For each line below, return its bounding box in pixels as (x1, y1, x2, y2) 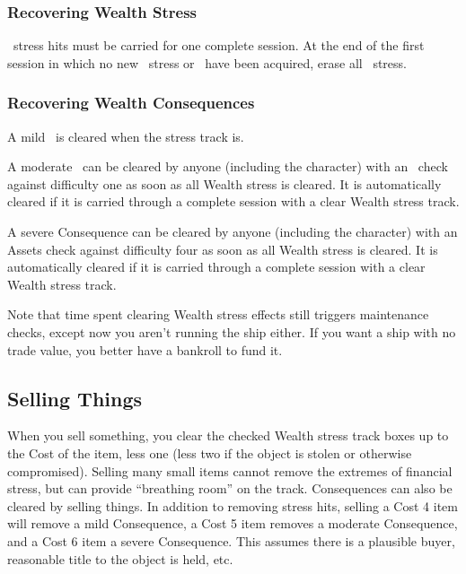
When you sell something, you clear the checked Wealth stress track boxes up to (7, 426, 449, 445)
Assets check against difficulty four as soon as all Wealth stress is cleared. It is (7, 239, 438, 258)
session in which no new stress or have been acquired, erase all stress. (7, 53, 408, 72)
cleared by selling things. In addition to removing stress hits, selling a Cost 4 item (7, 496, 458, 515)
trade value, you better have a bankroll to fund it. (7, 340, 283, 359)
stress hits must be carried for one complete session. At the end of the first (13, 36, 425, 55)
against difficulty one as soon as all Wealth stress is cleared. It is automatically (7, 174, 442, 193)
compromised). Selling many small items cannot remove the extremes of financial (7, 461, 453, 480)
